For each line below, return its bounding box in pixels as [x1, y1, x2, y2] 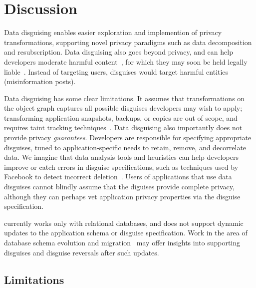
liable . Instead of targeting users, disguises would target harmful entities [4, 66, 229, 77]
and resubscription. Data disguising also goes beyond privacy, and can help [4, 47, 233, 57]
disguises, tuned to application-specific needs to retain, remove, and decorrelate [4, 142, 247, 152]
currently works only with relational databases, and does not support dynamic [4, 217, 244, 228]
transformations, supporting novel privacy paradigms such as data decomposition [4, 37, 252, 47]
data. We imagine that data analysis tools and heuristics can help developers [4, 152, 239, 162]
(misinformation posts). [4, 76, 76, 87]
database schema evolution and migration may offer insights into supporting [4, 237, 241, 247]
